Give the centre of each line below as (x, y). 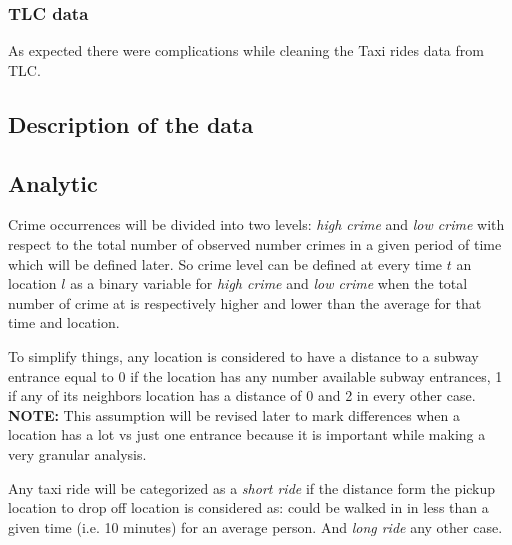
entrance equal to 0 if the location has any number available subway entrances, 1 (255, 375)
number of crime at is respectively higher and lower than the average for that (245, 302)
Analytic (53, 182)
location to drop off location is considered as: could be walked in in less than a (248, 507)
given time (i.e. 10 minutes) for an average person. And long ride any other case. (255, 526)
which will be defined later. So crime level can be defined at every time (225, 263)
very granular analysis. (77, 453)
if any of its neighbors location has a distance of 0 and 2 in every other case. (242, 395)
